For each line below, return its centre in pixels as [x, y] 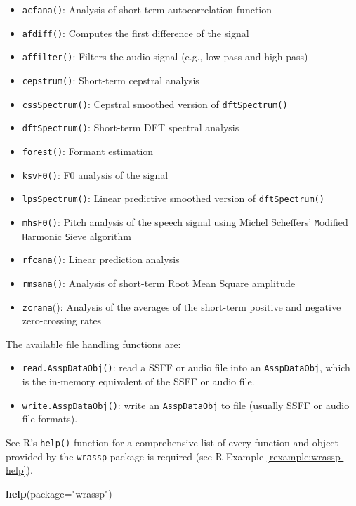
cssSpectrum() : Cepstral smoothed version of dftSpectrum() [155, 104]
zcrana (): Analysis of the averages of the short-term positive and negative [182, 306]
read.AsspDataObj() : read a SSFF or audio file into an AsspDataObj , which [186, 367]
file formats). [50, 419]
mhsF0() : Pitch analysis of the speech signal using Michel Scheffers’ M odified [185, 221]
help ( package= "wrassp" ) [59, 493]
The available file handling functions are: [93, 344]
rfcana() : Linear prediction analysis [101, 259]
